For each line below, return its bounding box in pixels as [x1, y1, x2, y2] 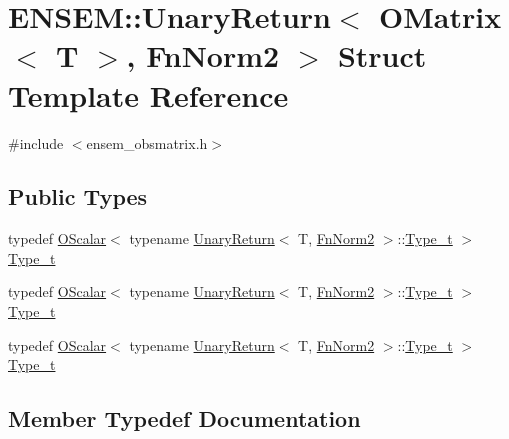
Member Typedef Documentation [8, 403, 361, 434]
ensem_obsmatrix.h [86, 132, 208, 153]
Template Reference [8, 74, 289, 115]
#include [8, 132, 64, 153]
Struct [337, 35, 427, 76]
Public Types [8, 181, 148, 212]
